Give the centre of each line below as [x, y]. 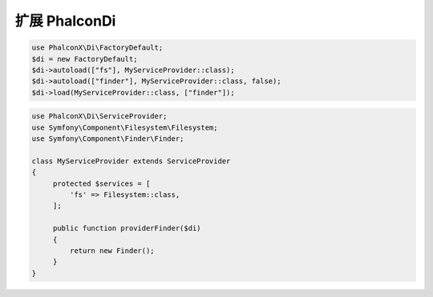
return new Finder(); [112, 251]
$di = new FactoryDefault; [85, 59]
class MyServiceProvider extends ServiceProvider [131, 161]
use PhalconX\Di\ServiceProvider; [99, 116]
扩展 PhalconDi [65, 21]
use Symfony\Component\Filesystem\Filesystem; [125, 127]
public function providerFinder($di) [127, 229]
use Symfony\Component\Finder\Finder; [108, 139]
